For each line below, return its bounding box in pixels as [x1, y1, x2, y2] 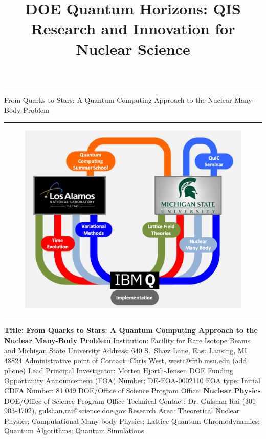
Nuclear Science [76, 38, 190, 59]
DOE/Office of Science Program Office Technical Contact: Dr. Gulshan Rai [4, 395, 240, 406]
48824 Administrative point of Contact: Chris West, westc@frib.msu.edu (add [4, 355, 247, 366]
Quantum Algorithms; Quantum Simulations [4, 425, 144, 436]
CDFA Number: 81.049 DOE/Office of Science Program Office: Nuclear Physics [4, 385, 261, 395]
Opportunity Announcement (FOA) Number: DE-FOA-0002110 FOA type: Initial [4, 375, 260, 386]
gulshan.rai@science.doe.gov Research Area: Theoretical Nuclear [38, 405, 240, 416]
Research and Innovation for [31, 18, 235, 39]
